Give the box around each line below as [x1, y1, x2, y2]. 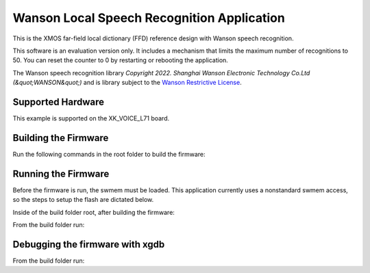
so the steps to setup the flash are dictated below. [12, 196, 154, 204]
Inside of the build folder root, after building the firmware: [12, 208, 175, 216]
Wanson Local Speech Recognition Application [12, 10, 286, 25]
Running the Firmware [12, 168, 110, 179]
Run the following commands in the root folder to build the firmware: [12, 150, 206, 158]
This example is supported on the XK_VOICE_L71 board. [12, 114, 170, 122]
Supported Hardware [12, 96, 105, 107]
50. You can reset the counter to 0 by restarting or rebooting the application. [12, 56, 229, 64]
